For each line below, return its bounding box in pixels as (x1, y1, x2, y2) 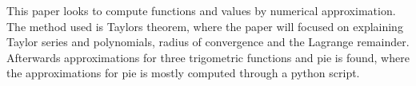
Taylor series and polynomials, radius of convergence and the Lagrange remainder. (6, 33, 410, 50)
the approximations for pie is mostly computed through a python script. (6, 64, 360, 81)
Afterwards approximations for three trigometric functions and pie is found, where (6, 49, 410, 65)
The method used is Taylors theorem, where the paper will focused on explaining (6, 18, 403, 34)
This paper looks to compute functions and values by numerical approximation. (6, 2, 396, 18)
